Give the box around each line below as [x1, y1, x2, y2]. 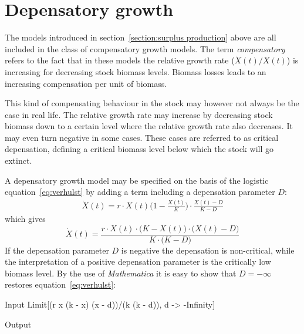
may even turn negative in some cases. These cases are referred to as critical [5, 131, 279, 143]
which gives [5, 212, 46, 225]
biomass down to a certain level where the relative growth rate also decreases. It [5, 120, 293, 132]
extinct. [5, 154, 32, 167]
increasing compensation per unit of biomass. [5, 77, 167, 89]
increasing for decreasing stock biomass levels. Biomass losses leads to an [5, 65, 266, 77]
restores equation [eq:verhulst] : [5, 278, 116, 291]
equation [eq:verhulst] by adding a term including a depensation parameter [5, 185, 275, 198]
